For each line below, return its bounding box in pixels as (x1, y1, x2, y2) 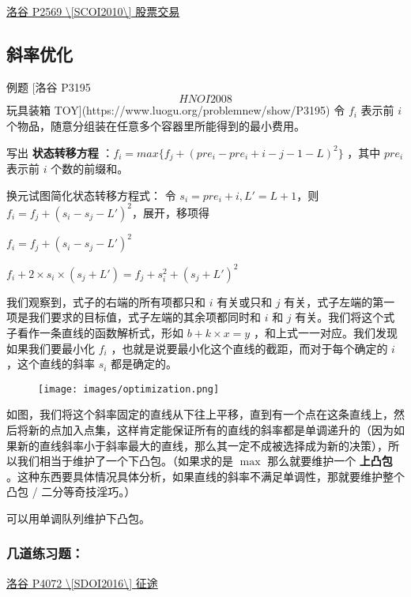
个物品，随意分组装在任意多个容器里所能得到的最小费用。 (6, 117, 305, 133)
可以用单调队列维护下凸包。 (6, 509, 150, 526)
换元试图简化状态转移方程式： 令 (6, 186, 176, 203)
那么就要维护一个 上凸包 (267, 452, 393, 469)
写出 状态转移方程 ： (6, 144, 114, 160)
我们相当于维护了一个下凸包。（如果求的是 (17, 452, 233, 469)
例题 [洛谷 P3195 (6, 78, 91, 95)
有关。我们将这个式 (295, 309, 395, 325)
